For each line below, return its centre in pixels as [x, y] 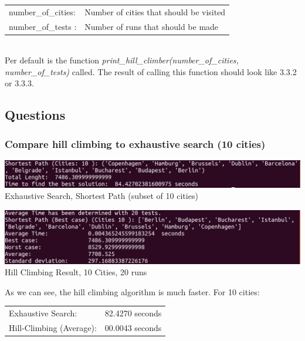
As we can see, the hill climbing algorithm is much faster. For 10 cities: [132, 291]
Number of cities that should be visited [155, 11]
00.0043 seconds [133, 327]
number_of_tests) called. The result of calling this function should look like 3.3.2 [151, 71]
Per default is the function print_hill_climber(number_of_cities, [122, 60]
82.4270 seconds [133, 313]
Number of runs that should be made [152, 26]
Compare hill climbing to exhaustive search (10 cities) [135, 144]
